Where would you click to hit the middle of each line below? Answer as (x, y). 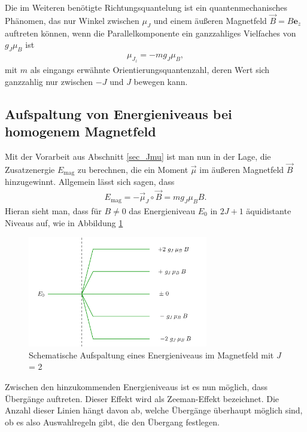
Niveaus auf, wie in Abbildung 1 (64, 222)
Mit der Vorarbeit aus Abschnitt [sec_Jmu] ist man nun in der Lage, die (138, 156)
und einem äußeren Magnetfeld (210, 20)
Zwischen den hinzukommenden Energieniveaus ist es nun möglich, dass (136, 387)
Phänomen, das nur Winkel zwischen (72, 20)
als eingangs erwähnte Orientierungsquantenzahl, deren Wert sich (150, 70)
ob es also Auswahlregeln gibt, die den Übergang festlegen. (112, 422)
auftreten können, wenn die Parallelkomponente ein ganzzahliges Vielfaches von (151, 33)
